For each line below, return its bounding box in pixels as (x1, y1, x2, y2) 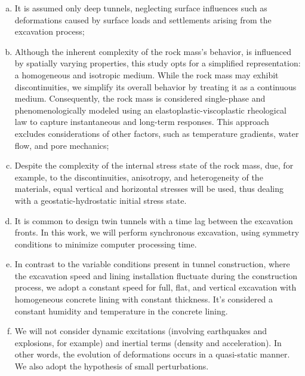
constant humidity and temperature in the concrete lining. (14, 304, 228, 317)
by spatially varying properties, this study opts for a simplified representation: (14, 57, 301, 69)
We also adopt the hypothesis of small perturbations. (14, 360, 209, 372)
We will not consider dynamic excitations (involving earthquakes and (14, 325, 267, 337)
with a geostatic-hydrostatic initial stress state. (14, 194, 187, 206)
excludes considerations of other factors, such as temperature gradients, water (14, 127, 299, 139)
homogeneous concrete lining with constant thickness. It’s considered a (14, 293, 273, 305)
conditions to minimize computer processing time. (14, 237, 197, 250)
